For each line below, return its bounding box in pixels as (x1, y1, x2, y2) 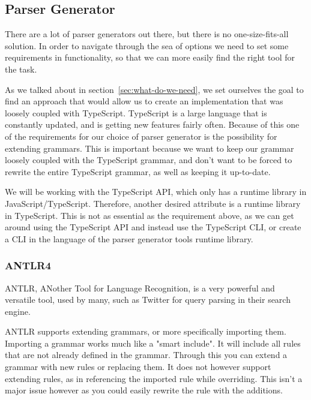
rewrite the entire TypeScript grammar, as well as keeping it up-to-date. (5, 165, 271, 178)
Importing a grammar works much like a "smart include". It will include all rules (5, 336, 301, 349)
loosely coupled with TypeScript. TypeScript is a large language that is (5, 106, 267, 119)
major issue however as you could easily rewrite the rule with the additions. (5, 384, 283, 396)
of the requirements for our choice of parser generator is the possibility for (5, 130, 277, 142)
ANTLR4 (5, 258, 51, 273)
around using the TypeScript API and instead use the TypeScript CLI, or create (5, 221, 301, 233)
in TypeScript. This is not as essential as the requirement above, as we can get (5, 209, 294, 221)
